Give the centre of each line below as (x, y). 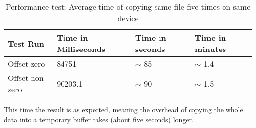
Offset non (26, 78)
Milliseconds (81, 49)
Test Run (26, 43)
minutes (211, 49)
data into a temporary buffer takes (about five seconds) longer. (99, 119)
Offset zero (27, 64)
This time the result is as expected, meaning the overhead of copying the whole (124, 109)
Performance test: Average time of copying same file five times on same (128, 7)
